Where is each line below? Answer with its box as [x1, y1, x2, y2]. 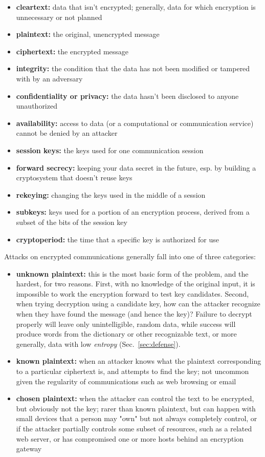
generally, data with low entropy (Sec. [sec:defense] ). [16, 338, 181, 349]
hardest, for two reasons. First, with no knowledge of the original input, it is [16, 278, 255, 289]
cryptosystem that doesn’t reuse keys [16, 172, 132, 183]
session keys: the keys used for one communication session [16, 144, 204, 155]
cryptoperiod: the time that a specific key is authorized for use [16, 234, 219, 244]
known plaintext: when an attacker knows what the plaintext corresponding [16, 356, 261, 366]
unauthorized [16, 100, 57, 111]
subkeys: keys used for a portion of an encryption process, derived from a [16, 206, 250, 217]
